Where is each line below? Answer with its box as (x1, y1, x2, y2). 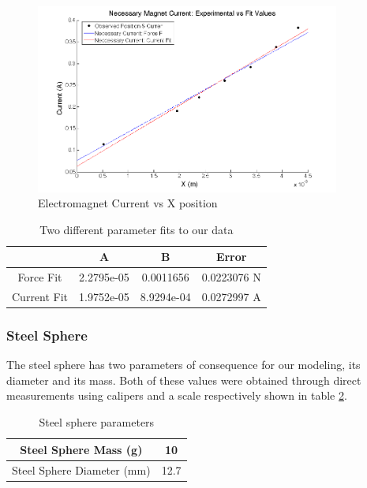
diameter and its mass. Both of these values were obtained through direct (6, 371, 361, 388)
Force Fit (17, 269, 62, 285)
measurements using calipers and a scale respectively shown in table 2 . (6, 387, 347, 404)
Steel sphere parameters (39, 414, 155, 430)
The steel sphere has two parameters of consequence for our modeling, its (6, 356, 361, 373)
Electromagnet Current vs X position (38, 195, 218, 211)
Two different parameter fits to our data (39, 221, 234, 237)
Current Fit (12, 288, 69, 304)
